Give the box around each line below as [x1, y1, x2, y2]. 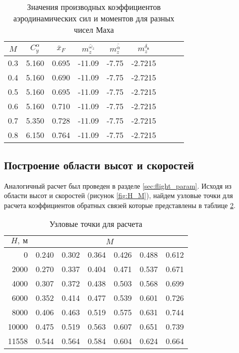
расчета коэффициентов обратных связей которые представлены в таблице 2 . [4, 200, 236, 210]
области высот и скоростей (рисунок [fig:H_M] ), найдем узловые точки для [4, 190, 233, 201]
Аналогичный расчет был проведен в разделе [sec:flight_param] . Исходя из [4, 180, 232, 191]
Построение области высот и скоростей [4, 157, 194, 172]
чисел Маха [74, 24, 114, 35]
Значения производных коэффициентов [27, 1, 161, 12]
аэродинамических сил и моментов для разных [13, 12, 175, 24]
